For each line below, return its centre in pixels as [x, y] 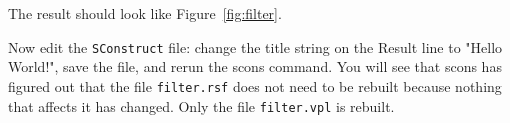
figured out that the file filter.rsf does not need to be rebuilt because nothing [255, 85]
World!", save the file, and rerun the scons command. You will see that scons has [255, 66]
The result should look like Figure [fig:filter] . [145, 13]
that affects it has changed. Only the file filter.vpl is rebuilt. [201, 105]
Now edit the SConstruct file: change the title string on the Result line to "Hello [255, 46]
